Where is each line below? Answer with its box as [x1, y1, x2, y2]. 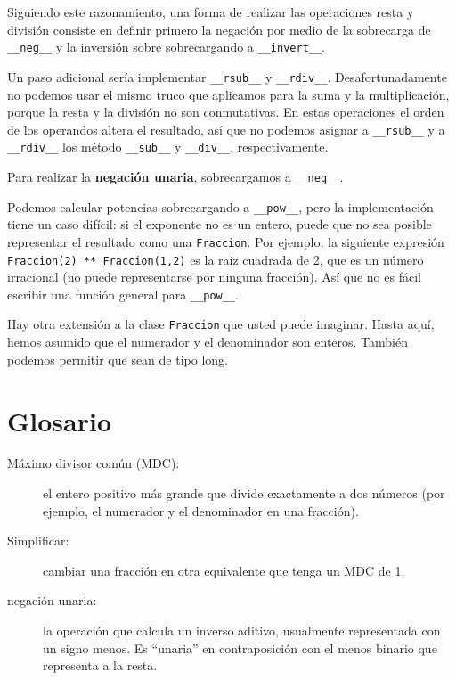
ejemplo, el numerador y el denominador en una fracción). [43, 501, 359, 520]
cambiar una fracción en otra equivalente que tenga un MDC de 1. [43, 561, 405, 579]
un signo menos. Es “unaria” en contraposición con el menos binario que [43, 638, 437, 657]
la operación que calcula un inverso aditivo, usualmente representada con [43, 621, 441, 639]
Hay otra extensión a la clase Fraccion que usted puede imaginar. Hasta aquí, [7, 315, 435, 333]
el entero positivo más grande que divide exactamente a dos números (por [43, 484, 445, 503]
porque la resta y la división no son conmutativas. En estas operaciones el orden [7, 102, 444, 121]
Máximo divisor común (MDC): [7, 454, 180, 472]
